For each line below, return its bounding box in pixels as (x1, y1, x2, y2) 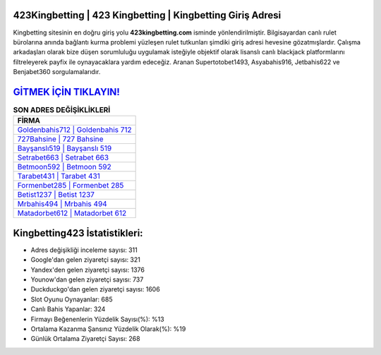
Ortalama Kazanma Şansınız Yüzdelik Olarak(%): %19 (30, 325, 186, 333)
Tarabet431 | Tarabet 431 (17, 172, 100, 181)
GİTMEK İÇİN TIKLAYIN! (13, 85, 120, 98)
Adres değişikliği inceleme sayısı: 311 (30, 246, 138, 254)
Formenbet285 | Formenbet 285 (17, 181, 124, 191)
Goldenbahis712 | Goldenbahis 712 (17, 125, 132, 135)
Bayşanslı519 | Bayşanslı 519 (17, 143, 112, 153)
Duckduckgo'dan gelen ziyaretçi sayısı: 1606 (30, 285, 160, 294)
